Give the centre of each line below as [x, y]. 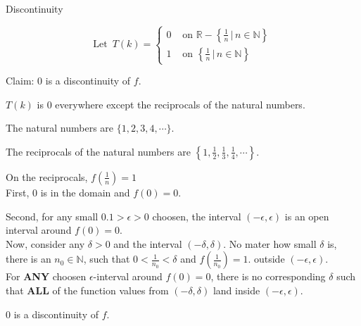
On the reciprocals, [47, 176]
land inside [236, 290]
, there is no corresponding [268, 276]
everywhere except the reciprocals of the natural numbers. [180, 104]
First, [18, 192]
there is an [28, 259]
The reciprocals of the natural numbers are [98, 151]
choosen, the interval [197, 216]
